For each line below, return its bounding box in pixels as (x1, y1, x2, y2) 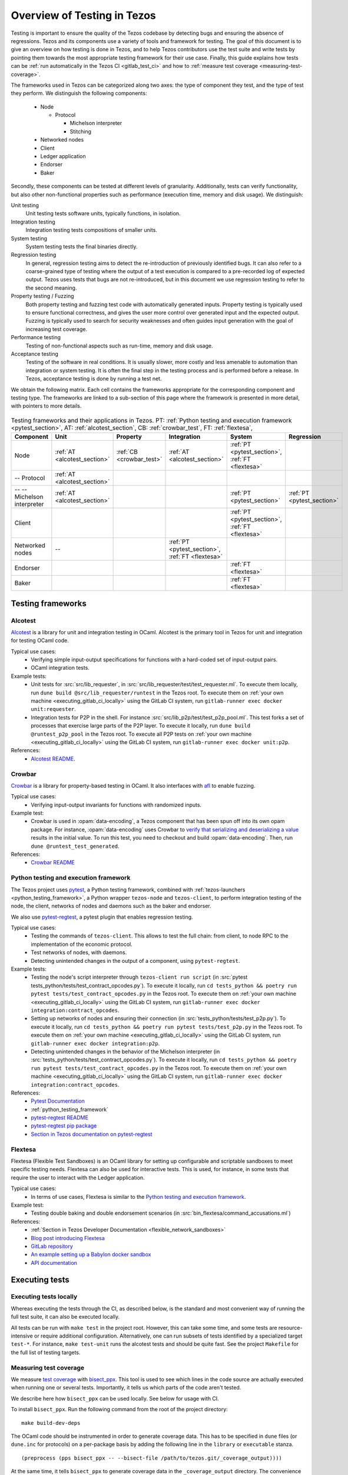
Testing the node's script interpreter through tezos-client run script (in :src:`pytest (31, 973, 248, 981)
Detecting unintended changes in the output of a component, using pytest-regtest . (31, 957, 240, 964)
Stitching (69, 127, 91, 135)
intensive (11, 1332, 34, 1339)
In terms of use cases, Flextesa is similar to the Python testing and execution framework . (31, 1193, 246, 1200)
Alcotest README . (31, 755, 76, 762)
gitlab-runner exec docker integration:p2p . (31, 1040, 160, 1047)
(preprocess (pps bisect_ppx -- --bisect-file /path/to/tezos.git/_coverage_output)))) (21, 1454, 283, 1461)
